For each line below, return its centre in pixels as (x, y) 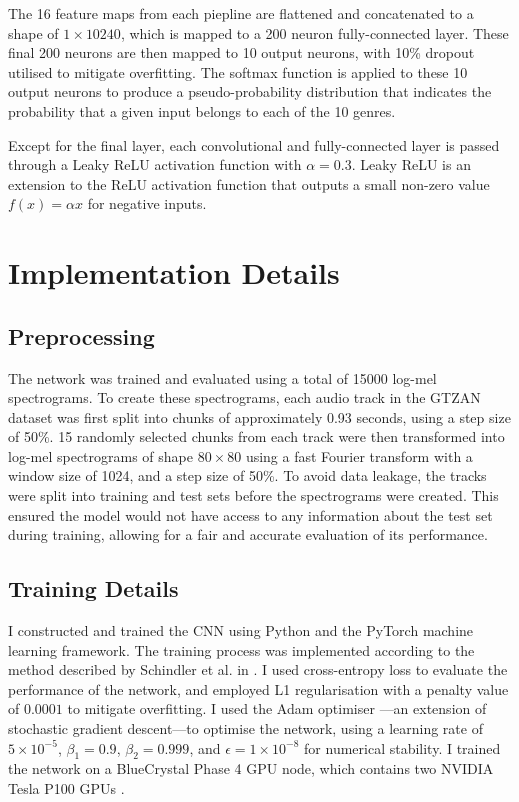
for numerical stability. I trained (402, 747)
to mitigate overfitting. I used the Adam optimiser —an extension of (277, 708)
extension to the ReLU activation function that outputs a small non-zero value (249, 183)
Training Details (93, 588)
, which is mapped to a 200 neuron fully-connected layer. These (314, 32)
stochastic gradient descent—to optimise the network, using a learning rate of (245, 728)
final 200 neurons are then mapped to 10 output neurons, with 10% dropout (241, 52)
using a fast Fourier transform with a (359, 455)
